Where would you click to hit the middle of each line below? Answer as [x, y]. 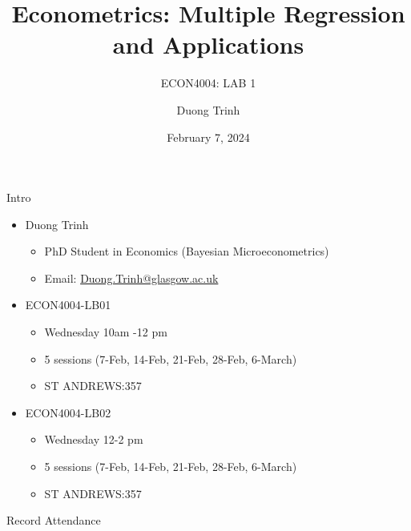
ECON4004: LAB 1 [208, 83]
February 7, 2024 [208, 137]
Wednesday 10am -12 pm [106, 332]
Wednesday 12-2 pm [94, 439]
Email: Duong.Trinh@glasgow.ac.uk [131, 278]
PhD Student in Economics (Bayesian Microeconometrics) [187, 251]
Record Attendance [54, 520]
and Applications [208, 44]
